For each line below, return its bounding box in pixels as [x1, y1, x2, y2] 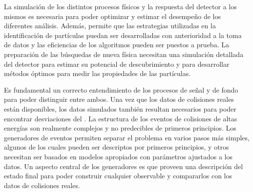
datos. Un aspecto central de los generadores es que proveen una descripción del [4, 161, 243, 171]
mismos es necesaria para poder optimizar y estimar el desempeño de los [4, 11, 221, 21]
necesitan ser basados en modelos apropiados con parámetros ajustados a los [4, 151, 232, 161]
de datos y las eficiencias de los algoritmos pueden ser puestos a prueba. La [4, 39, 229, 50]
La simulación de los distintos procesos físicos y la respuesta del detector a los [4, 1, 237, 11]
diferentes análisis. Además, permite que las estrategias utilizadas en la [4, 20, 216, 31]
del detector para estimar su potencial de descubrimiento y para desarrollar [4, 58, 230, 69]
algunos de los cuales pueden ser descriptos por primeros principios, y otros [4, 142, 229, 152]
